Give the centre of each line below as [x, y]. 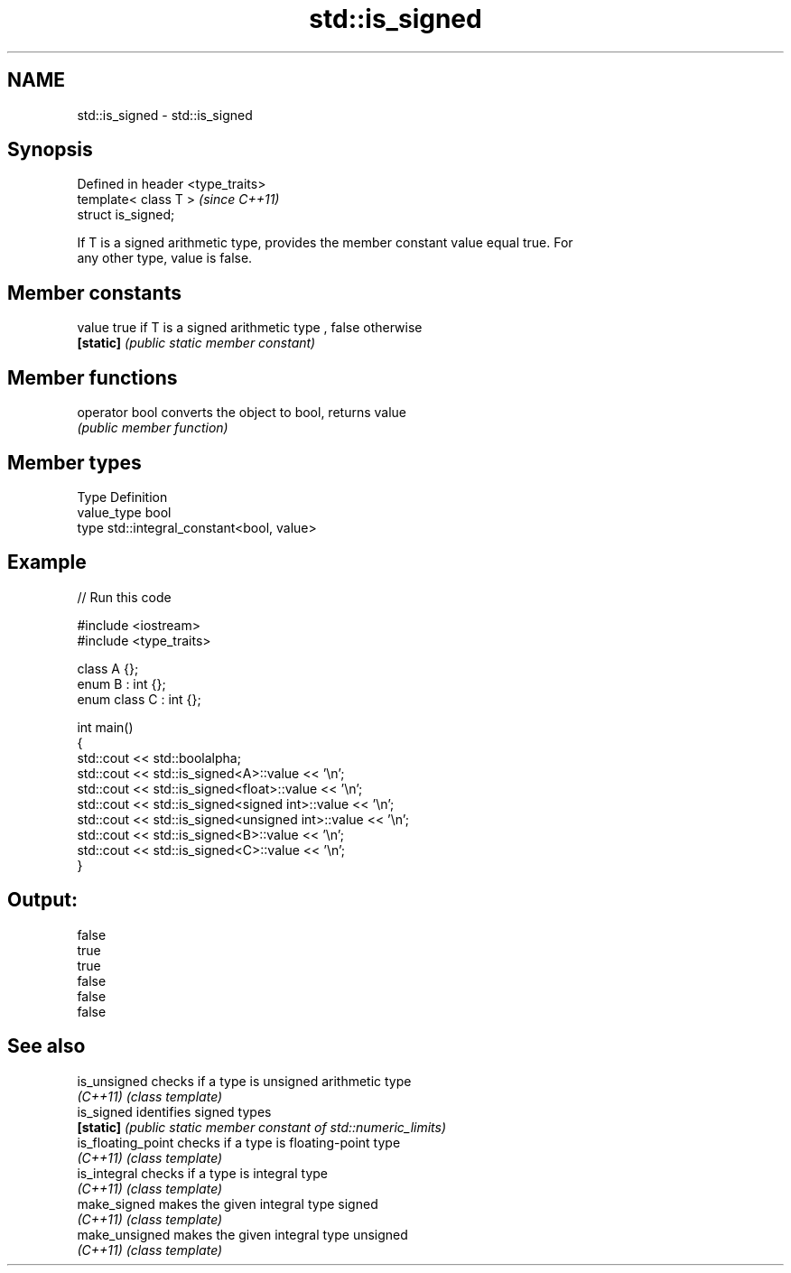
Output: [42, 900]
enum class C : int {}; [139, 699]
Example [47, 562]
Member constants [94, 293]
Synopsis [50, 150]
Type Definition [122, 497]
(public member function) [153, 428]
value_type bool [124, 512]
